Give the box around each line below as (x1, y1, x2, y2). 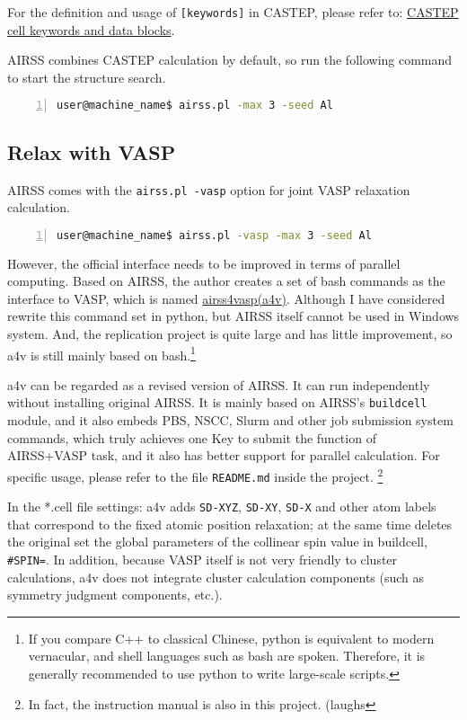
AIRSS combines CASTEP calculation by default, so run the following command (7, 50, 453, 69)
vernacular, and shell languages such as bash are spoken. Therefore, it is (28, 646, 426, 665)
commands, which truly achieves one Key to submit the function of (7, 428, 376, 447)
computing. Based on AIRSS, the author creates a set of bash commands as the (7, 271, 445, 290)
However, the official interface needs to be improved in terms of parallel (7, 253, 401, 272)
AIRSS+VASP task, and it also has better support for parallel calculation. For (7, 446, 440, 465)
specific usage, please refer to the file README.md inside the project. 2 (7, 464, 383, 485)
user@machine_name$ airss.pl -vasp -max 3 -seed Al (57, 228, 372, 242)
